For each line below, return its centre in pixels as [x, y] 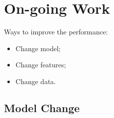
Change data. [36, 81]
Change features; [41, 65]
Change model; [38, 48]
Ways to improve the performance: [56, 32]
